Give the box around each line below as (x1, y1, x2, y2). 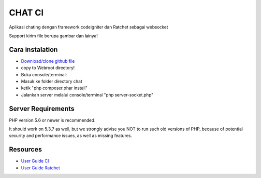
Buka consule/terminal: (21, 71, 67, 77)
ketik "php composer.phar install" (21, 85, 88, 91)
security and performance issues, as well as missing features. (9, 133, 132, 138)
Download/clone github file (21, 58, 75, 64)
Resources (9, 145, 42, 154)
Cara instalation (9, 45, 58, 54)
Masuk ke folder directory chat (21, 79, 82, 84)
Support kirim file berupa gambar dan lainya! (9, 33, 98, 39)
